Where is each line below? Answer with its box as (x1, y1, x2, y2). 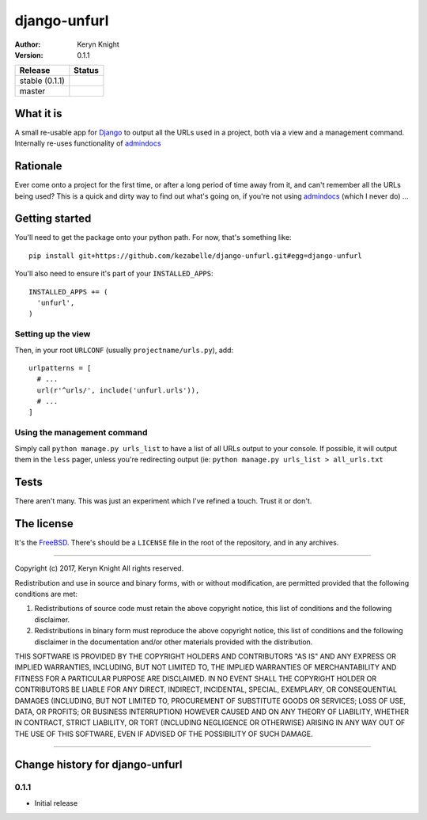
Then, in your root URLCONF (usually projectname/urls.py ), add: (14, 345, 233, 355)
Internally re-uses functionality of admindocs (14, 139, 161, 148)
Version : (14, 50, 43, 59)
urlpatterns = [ (28, 363, 92, 372)
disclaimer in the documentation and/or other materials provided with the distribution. (34, 637, 313, 647)
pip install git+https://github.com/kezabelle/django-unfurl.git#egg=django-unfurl (28, 251, 363, 260)
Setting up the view (14, 328, 91, 340)
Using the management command (14, 427, 148, 438)
